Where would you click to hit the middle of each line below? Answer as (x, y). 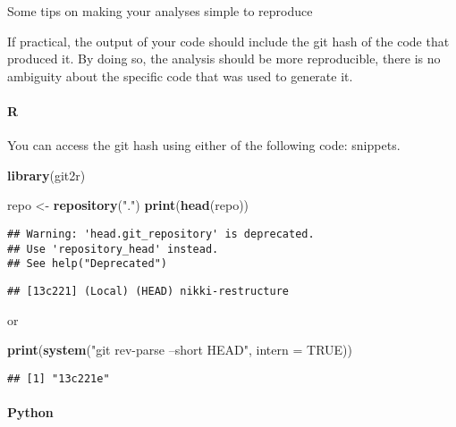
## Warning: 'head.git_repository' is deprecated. (161, 234)
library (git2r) (46, 175)
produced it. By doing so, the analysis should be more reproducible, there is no (224, 59)
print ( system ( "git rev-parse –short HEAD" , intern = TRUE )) (180, 350)
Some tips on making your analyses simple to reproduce (160, 11)
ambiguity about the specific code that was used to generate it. (180, 75)
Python (30, 412)
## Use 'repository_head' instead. (113, 249)
